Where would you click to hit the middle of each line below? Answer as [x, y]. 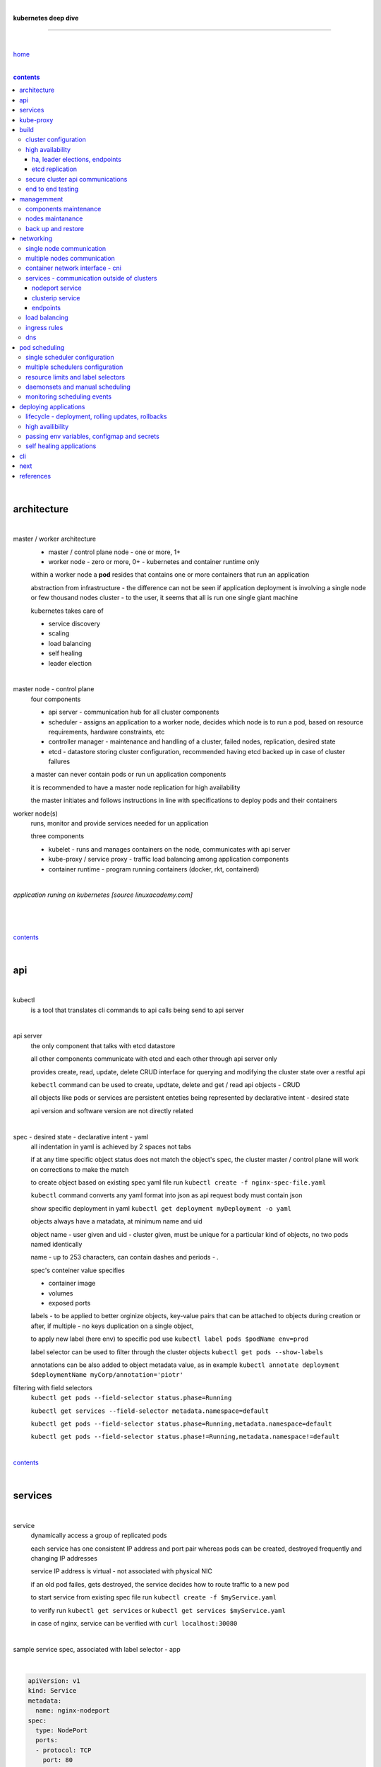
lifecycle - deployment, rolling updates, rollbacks [96, 416]
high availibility [47, 426]
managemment [41, 199]
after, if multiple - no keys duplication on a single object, [112, 1326]
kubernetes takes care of [67, 611]
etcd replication [55, 169]
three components [58, 836]
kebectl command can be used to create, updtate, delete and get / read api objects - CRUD [165, 1084]
